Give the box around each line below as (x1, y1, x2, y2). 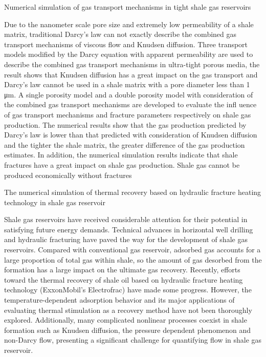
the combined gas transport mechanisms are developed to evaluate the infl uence (4, 99, 257, 110)
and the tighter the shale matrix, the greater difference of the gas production (4, 139, 245, 150)
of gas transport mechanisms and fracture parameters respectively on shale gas (4, 109, 251, 120)
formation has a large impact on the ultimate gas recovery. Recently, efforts (4, 264, 240, 275)
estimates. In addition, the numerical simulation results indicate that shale (4, 149, 238, 160)
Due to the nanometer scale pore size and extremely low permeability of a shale (4, 18, 254, 29)
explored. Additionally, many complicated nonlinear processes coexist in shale (4, 314, 247, 325)
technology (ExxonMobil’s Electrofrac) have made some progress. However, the (4, 284, 252, 295)
